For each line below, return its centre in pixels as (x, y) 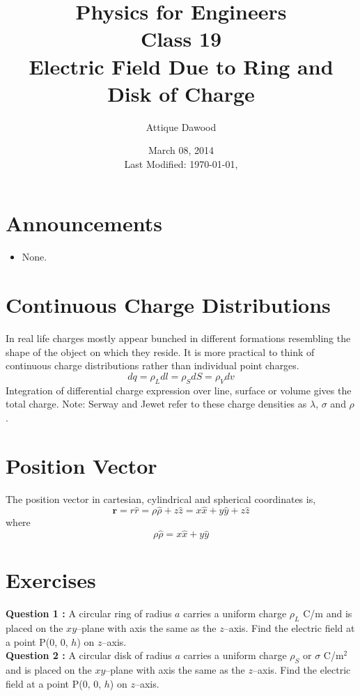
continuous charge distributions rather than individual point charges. (152, 365)
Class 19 (181, 39)
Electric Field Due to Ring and (181, 66)
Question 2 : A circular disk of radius (89, 655)
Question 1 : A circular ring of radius (89, 613)
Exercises (51, 580)
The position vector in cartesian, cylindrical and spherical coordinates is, (161, 498)
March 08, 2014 (181, 150)
